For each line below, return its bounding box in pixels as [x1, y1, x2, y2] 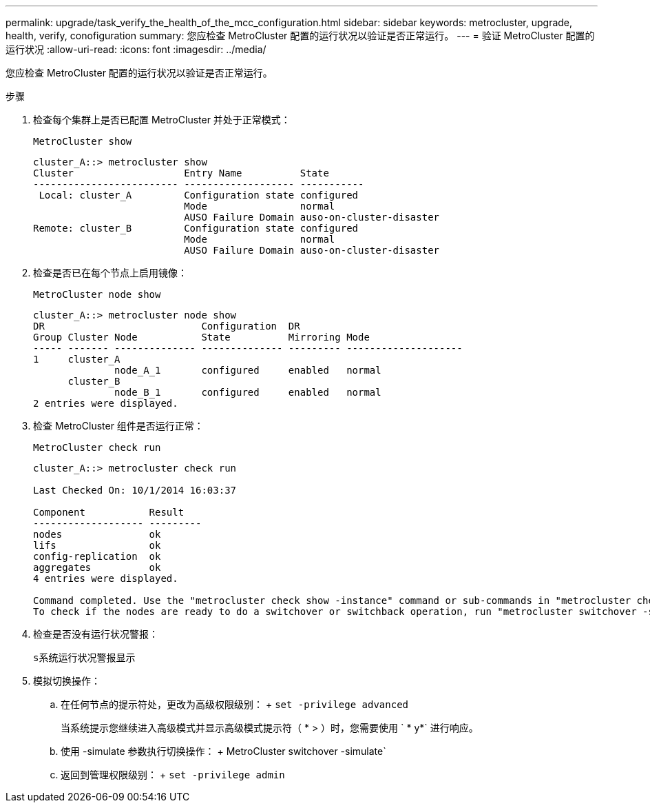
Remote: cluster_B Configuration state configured [33, 223, 359, 234]
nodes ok [33, 529, 161, 540]
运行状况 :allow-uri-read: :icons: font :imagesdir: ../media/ [6, 43, 266, 55]
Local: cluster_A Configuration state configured [39, 190, 359, 201]
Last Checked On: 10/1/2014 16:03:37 [33, 485, 237, 496]
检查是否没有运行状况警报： [33, 628, 158, 640]
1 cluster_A [33, 354, 120, 365]
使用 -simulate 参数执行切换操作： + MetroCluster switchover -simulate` [61, 745, 386, 757]
